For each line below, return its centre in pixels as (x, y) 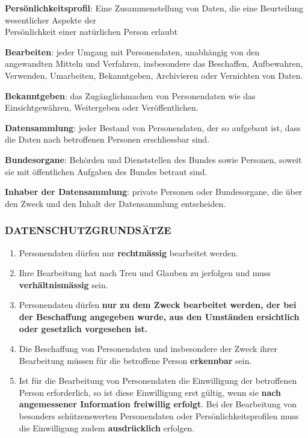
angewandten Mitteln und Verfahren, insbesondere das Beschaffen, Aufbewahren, (154, 63)
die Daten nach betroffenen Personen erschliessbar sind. (107, 139)
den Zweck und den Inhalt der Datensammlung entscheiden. (115, 203)
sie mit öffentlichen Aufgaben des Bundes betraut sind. (106, 171)
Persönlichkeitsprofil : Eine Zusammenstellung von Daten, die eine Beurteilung (154, 8)
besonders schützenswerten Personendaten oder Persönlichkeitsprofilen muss (159, 416)
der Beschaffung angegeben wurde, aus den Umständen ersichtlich (159, 316)
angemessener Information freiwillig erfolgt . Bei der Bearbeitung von (158, 404)
